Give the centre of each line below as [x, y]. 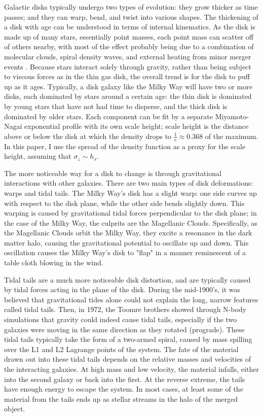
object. [15, 409]
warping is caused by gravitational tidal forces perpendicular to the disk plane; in [130, 213]
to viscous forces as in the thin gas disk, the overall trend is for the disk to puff [127, 76]
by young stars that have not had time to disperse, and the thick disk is [116, 106]
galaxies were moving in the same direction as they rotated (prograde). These [124, 329]
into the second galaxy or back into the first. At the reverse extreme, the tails [125, 379]
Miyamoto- [232, 116]
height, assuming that [38, 156]
